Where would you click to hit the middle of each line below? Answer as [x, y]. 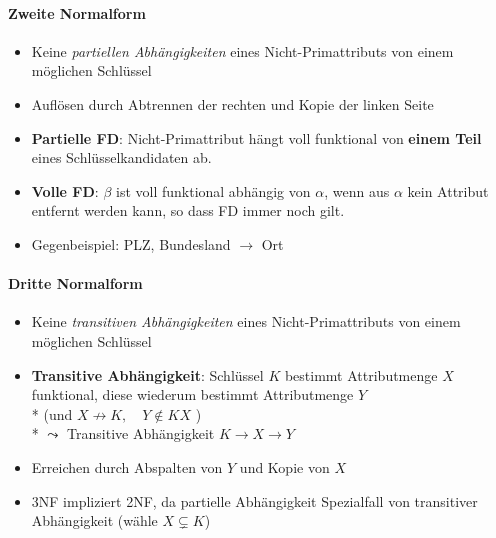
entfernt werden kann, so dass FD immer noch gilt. [188, 210]
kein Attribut [448, 190]
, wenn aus [357, 190]
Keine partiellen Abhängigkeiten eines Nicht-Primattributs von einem [242, 50]
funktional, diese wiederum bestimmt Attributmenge [192, 394]
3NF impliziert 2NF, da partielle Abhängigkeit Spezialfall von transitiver [254, 500]
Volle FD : [65, 190]
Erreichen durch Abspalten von [127, 466]
